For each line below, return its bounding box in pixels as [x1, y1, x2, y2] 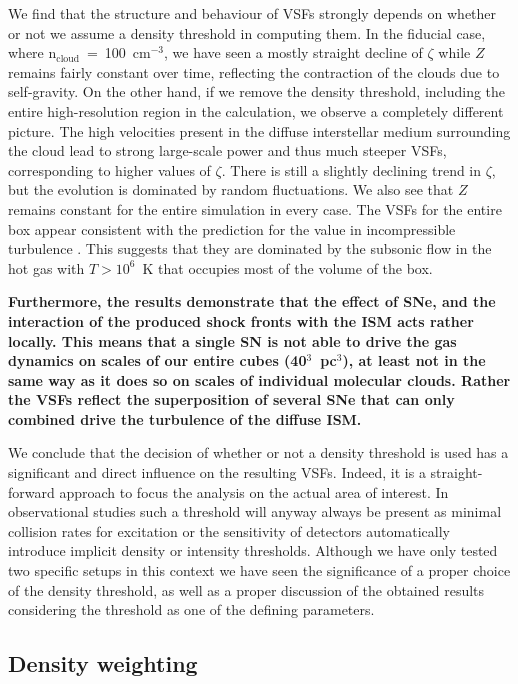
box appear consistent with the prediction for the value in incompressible [8, 218, 456, 239]
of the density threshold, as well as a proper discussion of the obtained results [8, 579, 485, 600]
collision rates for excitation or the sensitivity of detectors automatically [8, 520, 450, 541]
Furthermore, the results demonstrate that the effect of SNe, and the [8, 291, 496, 312]
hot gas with [8, 257, 85, 278]
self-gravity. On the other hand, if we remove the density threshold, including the [8, 81, 506, 102]
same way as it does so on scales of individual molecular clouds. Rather [8, 369, 511, 390]
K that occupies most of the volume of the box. [142, 257, 433, 278]
